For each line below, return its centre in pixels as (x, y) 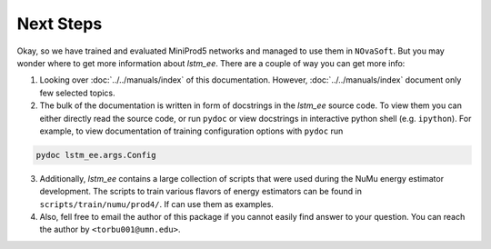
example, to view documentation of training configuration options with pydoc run (191, 131)
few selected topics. (77, 93)
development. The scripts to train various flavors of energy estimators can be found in (201, 192)
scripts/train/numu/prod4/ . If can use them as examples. (157, 204)
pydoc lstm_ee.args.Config (96, 155)
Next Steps (60, 24)
